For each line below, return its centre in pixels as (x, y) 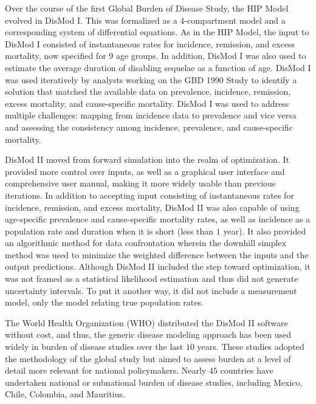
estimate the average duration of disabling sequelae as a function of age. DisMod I (158, 67)
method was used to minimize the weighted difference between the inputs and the (157, 254)
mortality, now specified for (56, 56)
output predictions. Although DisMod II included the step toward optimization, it (158, 266)
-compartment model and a (235, 20)
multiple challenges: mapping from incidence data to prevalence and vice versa (151, 115)
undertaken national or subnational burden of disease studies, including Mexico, (154, 382)
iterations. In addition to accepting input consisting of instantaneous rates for (149, 195)
